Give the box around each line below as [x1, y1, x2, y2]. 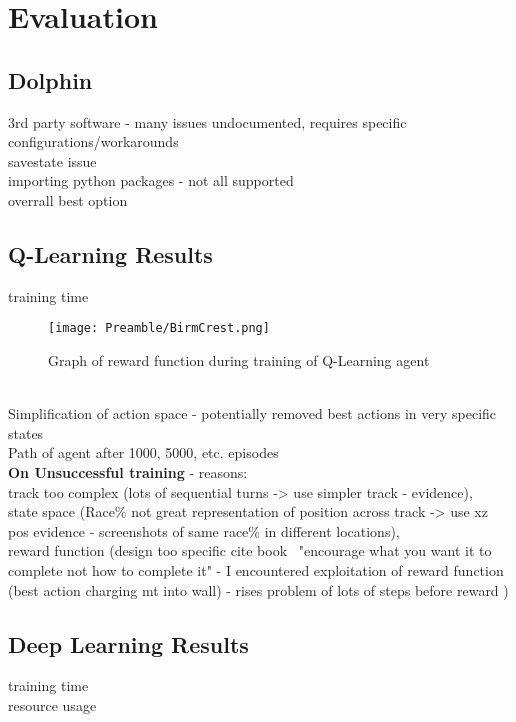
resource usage [8, 694, 97, 715]
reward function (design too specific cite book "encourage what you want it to [8, 540, 492, 561]
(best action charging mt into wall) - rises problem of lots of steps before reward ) [8, 579, 509, 600]
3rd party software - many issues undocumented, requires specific [8, 111, 407, 132]
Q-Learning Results [8, 238, 213, 269]
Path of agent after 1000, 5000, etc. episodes [8, 442, 279, 463]
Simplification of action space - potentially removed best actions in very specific [8, 403, 497, 424]
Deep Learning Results [8, 628, 249, 659]
